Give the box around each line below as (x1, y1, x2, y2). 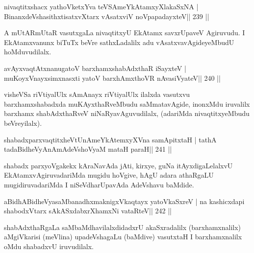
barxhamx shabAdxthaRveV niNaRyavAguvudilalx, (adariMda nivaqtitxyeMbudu (4, 108, 250, 118)
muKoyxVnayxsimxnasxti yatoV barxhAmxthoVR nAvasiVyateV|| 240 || (4, 72, 221, 83)
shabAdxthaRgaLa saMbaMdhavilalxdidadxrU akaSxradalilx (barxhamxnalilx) (4, 222, 241, 232)
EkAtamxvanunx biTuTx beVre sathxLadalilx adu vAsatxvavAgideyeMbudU (4, 37, 234, 47)
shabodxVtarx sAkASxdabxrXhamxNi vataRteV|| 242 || (4, 206, 172, 216)
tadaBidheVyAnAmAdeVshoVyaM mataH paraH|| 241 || (4, 144, 172, 154)
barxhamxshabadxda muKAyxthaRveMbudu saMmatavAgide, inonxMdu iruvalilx (4, 98, 250, 109)
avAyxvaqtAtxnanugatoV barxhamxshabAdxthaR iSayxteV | (4, 63, 186, 73)
